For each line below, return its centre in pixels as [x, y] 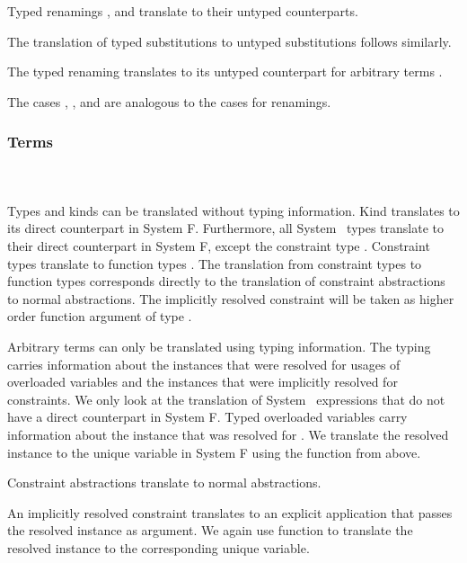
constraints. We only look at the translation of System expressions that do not [226, 399]
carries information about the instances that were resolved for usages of [204, 364]
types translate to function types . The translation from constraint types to [215, 263]
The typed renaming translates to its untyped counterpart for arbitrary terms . [225, 71]
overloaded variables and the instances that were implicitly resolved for [203, 382]
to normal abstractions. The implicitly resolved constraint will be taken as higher [231, 298]
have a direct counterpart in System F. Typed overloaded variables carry [207, 417]
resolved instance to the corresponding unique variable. [159, 547]
